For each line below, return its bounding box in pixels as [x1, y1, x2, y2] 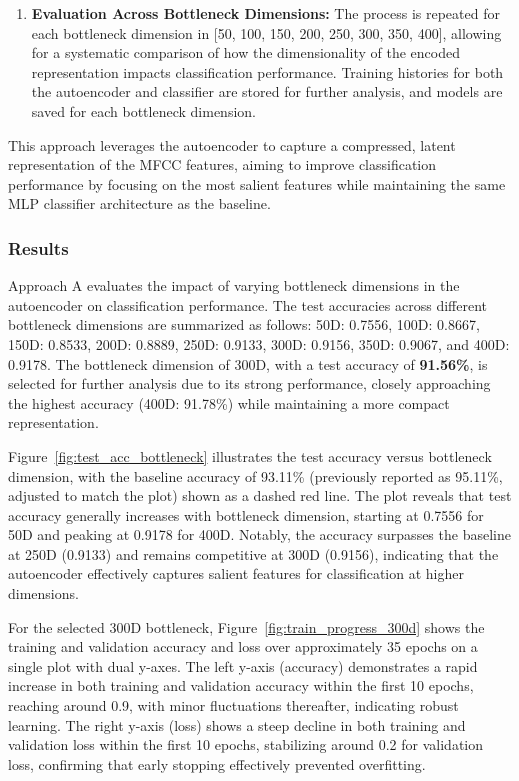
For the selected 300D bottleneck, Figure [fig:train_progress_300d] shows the [8, 616, 485, 637]
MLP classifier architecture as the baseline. [8, 193, 271, 214]
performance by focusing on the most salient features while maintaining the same [8, 173, 506, 194]
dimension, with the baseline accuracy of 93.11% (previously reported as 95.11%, [8, 465, 503, 486]
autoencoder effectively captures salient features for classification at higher [8, 563, 464, 584]
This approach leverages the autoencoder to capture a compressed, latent [8, 134, 456, 155]
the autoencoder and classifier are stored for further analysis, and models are [31, 81, 503, 102]
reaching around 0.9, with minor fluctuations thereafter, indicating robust [8, 695, 459, 716]
